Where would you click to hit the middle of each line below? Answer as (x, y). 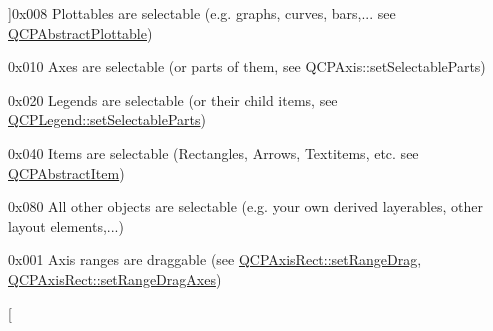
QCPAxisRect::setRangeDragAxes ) (115, 278)
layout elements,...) (66, 225)
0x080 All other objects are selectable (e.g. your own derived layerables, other (245, 206)
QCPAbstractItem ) (66, 172)
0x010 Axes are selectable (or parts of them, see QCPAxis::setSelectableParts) (247, 66)
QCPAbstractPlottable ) (80, 32)
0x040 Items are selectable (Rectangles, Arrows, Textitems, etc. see (213, 152)
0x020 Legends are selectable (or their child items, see (173, 99)
